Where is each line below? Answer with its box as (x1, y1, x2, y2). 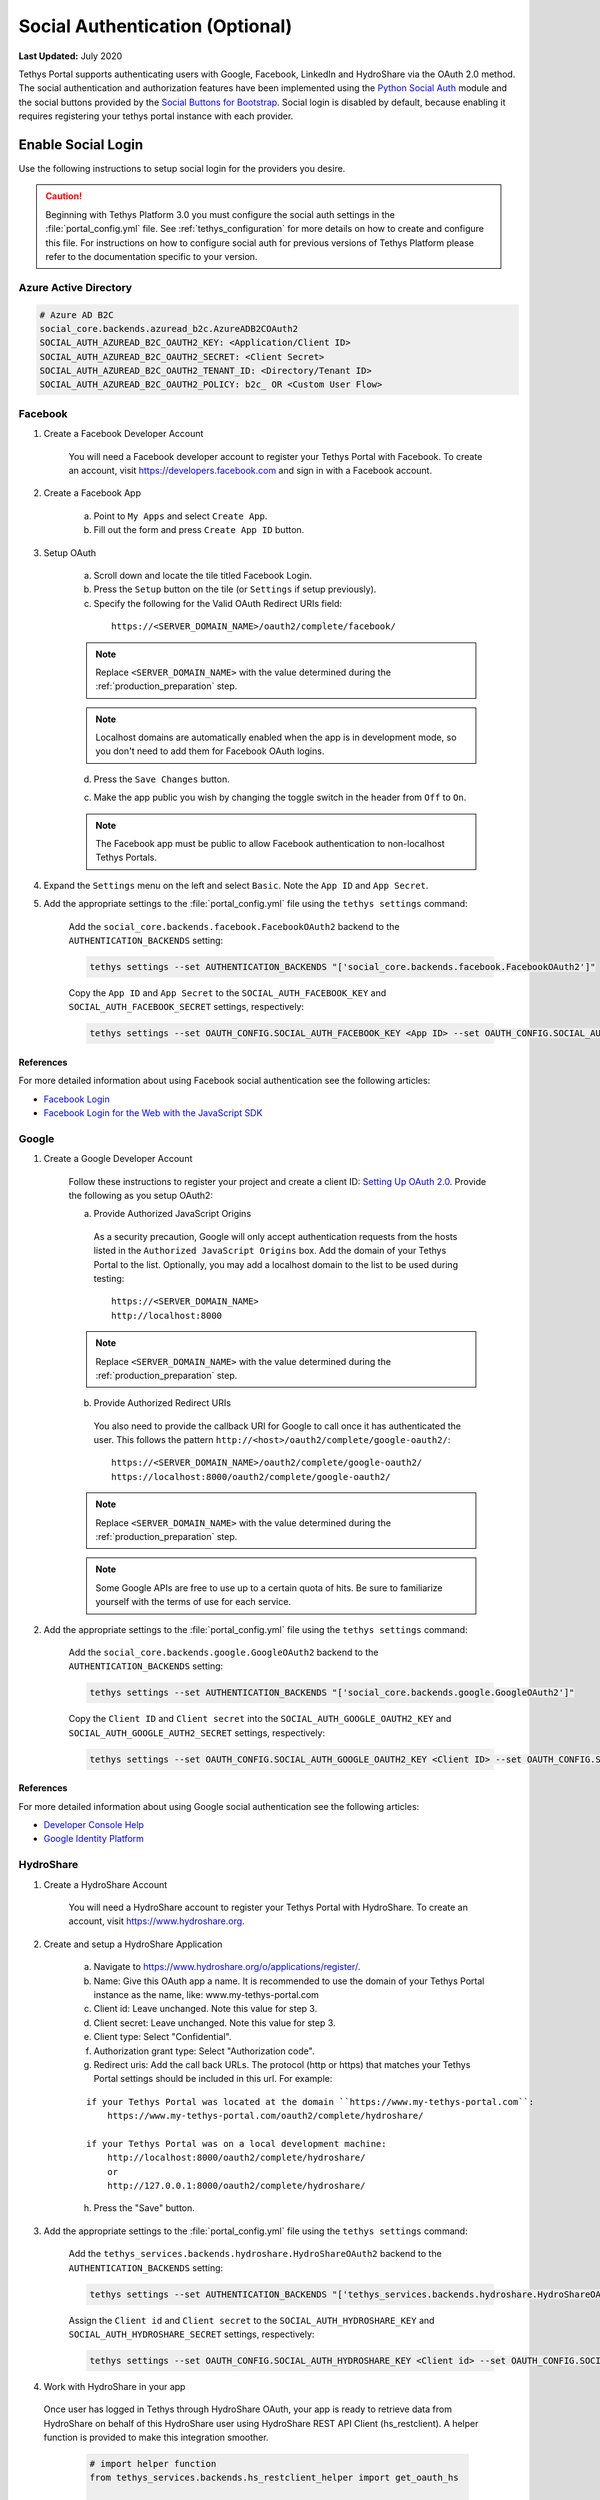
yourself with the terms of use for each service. (95, 1596, 292, 1608)
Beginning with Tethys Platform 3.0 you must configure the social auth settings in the (45, 208, 395, 220)
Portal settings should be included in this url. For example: (93, 2073, 333, 2085)
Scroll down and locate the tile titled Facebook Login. (93, 569, 313, 581)
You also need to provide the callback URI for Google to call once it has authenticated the (93, 1420, 462, 1432)
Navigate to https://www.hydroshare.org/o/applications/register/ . (93, 1961, 361, 1973)
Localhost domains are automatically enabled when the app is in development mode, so (95, 731, 457, 744)
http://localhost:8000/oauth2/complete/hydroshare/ (106, 2152, 366, 2164)
